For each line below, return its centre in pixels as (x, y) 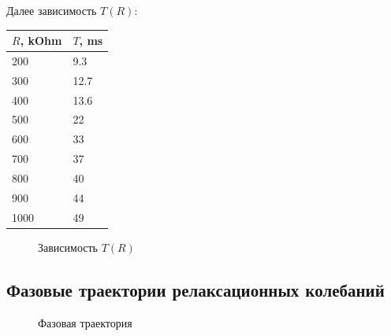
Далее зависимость (52, 10)
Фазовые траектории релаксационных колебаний (195, 289)
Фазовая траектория (85, 322)
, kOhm (41, 41)
